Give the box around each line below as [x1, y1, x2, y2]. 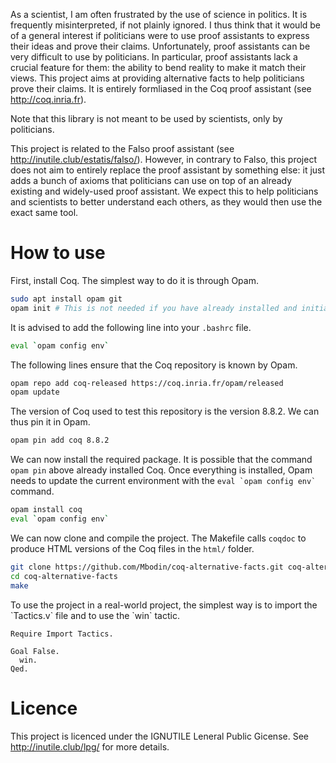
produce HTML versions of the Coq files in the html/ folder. [10, 542, 255, 554]
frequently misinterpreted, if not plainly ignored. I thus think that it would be [10, 19, 322, 31]
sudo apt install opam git [10, 294, 123, 304]
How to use [10, 242, 106, 264]
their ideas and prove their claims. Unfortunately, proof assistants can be [10, 40, 311, 52]
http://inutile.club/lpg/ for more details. [10, 740, 170, 753]
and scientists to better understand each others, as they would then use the [10, 196, 323, 208]
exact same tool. [10, 207, 79, 218]
